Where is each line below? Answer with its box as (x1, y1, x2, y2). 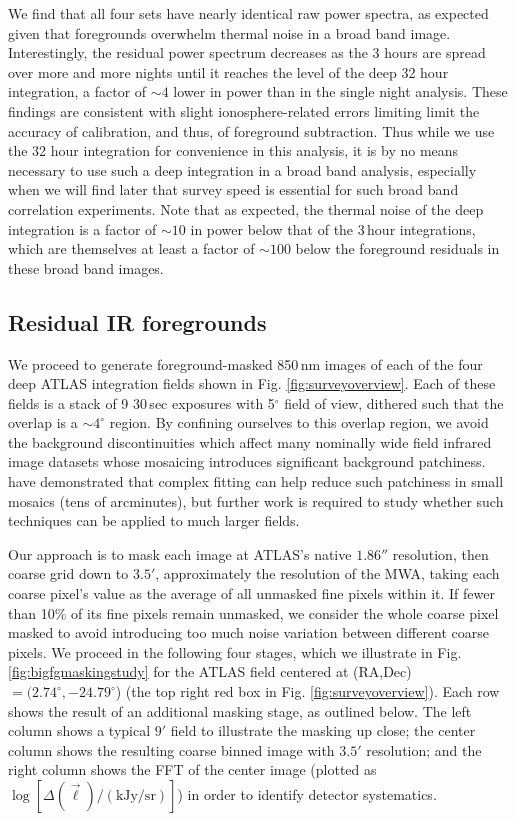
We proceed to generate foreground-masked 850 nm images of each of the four (8, 353, 483, 374)
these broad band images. (8, 257, 164, 278)
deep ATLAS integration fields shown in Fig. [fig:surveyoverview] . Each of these (8, 373, 496, 394)
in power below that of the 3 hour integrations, (190, 218, 476, 239)
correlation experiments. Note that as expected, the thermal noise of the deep (8, 198, 484, 219)
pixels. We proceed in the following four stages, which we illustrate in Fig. (8, 641, 462, 662)
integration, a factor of (8, 81, 147, 102)
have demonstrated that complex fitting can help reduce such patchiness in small (8, 471, 504, 492)
